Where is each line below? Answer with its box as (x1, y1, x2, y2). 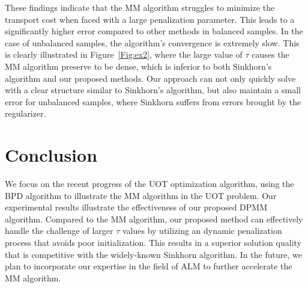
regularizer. (5, 107, 46, 120)
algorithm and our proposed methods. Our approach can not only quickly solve (5, 72, 296, 84)
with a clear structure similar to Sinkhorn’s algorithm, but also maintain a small (5, 84, 301, 96)
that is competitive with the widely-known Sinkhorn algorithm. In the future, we (5, 248, 302, 260)
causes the (252, 48, 289, 61)
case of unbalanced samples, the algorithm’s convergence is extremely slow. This (5, 36, 300, 49)
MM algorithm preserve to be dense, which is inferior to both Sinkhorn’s (5, 60, 272, 72)
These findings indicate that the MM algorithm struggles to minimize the (5, 1, 275, 13)
